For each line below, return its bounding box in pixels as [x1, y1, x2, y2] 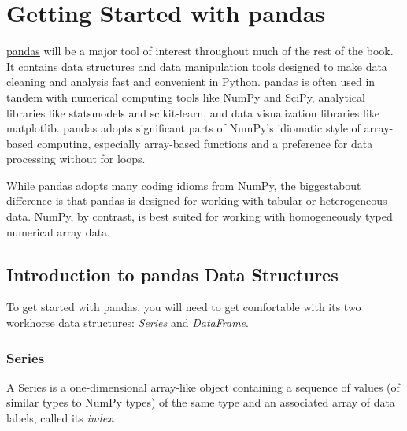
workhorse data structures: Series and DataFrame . [6, 314, 249, 331]
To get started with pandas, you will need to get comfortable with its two [6, 299, 361, 315]
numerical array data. [6, 223, 110, 240]
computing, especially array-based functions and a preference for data [36, 135, 373, 151]
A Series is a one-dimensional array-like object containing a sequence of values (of [6, 378, 400, 395]
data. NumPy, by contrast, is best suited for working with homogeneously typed [6, 208, 393, 225]
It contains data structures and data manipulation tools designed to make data [6, 58, 387, 74]
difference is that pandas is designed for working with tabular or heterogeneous [6, 192, 387, 209]
